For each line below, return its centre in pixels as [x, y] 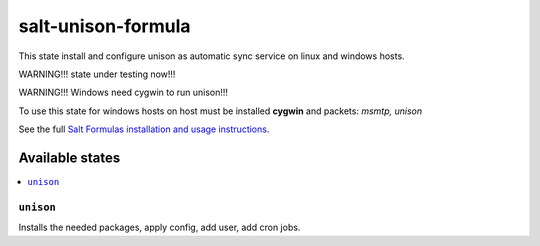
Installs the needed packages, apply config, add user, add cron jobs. [159, 227]
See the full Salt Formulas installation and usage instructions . [144, 129]
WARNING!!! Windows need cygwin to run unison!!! [123, 92]
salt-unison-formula [104, 26]
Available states [69, 157]
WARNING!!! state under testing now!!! [97, 74]
